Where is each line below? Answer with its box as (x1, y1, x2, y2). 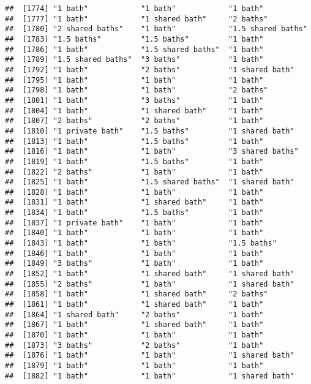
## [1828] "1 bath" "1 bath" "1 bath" (5, 187, 264, 197)
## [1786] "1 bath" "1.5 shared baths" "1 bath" (5, 45, 264, 54)
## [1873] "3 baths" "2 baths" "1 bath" (5, 341, 264, 350)
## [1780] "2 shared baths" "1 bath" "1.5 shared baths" (5, 24, 307, 34)
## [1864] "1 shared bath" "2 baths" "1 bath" (5, 310, 264, 319)
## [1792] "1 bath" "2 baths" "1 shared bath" (5, 65, 294, 74)
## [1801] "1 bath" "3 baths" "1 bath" (5, 96, 264, 105)
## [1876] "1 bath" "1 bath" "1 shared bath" (5, 351, 294, 360)
